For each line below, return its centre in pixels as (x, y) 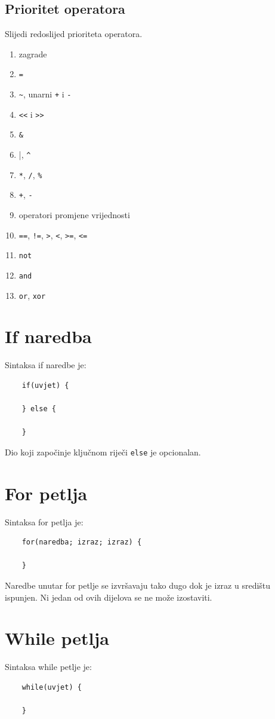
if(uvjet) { (45, 385)
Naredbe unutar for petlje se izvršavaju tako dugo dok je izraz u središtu (138, 585)
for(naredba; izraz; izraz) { (82, 542)
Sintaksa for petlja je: (44, 521)
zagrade (33, 53)
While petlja (57, 638)
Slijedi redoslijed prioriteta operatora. (74, 34)
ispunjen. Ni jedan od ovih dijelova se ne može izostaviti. (109, 597)
